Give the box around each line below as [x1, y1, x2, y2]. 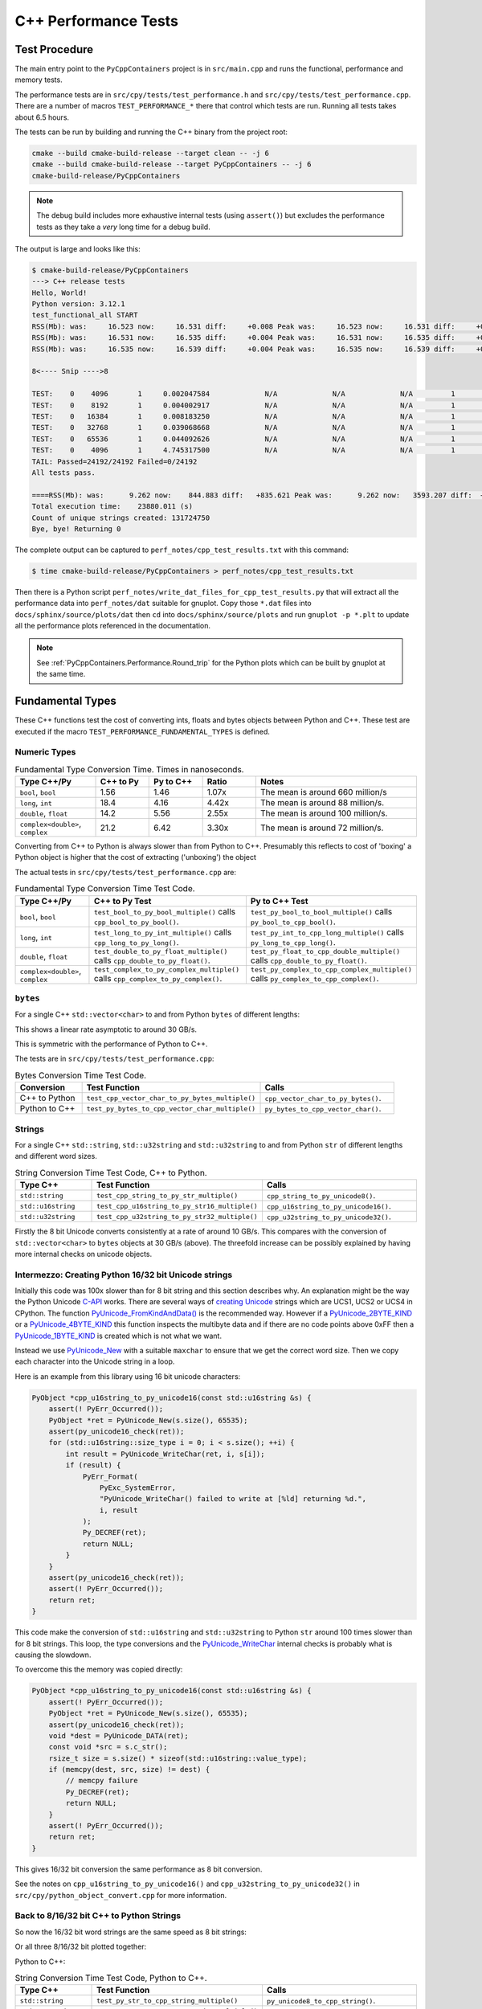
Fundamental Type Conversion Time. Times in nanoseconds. [14, 763, 244, 775]
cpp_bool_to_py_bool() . [93, 916, 180, 927]
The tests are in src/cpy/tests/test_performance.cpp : [14, 1054, 214, 1064]
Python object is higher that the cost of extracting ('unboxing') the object [14, 853, 257, 862]
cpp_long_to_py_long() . [93, 936, 180, 947]
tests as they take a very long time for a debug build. [36, 222, 210, 231]
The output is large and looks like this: [14, 243, 141, 253]
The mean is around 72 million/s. [259, 822, 384, 833]
